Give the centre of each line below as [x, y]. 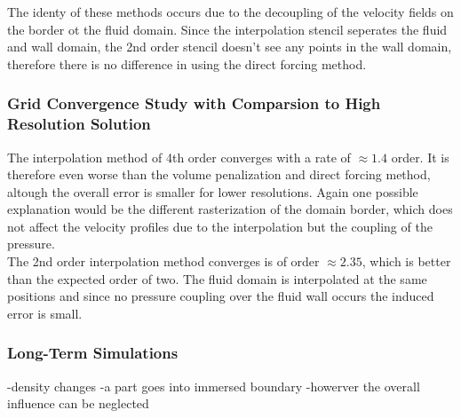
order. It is [420, 157]
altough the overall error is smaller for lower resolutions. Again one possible [213, 191]
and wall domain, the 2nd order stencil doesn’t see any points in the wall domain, [230, 47]
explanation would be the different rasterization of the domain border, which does [230, 209]
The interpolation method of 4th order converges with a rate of [179, 157]
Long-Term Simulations [93, 353]
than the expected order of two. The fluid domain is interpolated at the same [217, 278]
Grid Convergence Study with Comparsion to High [194, 103]
